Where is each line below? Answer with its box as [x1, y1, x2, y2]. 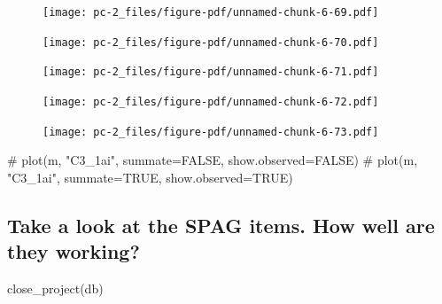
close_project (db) [7, 279, 104, 298]
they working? [7, 238, 140, 265]
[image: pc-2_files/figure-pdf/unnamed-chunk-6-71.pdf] [43, 66, 379, 79]
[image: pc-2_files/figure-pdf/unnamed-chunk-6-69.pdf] [43, 6, 379, 19]
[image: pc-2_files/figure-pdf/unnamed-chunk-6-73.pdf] [43, 125, 379, 138]
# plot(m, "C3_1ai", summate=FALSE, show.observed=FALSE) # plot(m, [7, 151, 418, 169]
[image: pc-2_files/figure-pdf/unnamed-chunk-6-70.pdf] [43, 35, 379, 49]
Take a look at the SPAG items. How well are [7, 211, 435, 238]
